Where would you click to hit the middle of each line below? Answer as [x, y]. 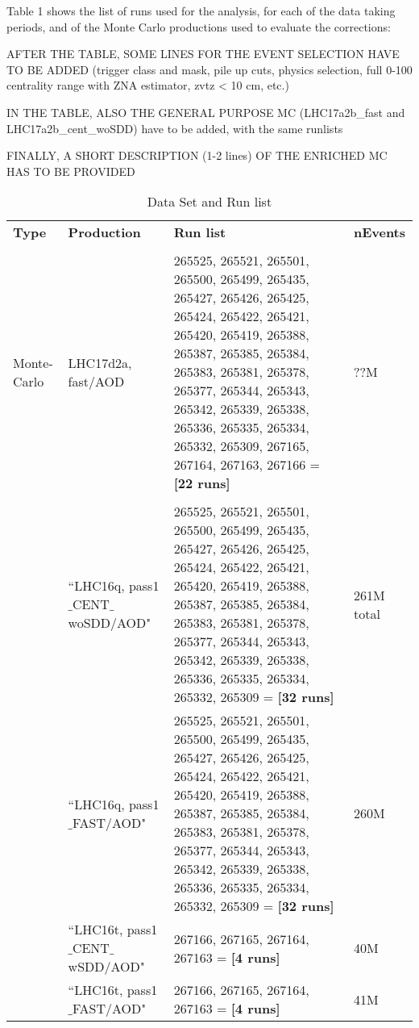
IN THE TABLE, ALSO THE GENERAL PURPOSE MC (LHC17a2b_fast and [206, 112]
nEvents [380, 232]
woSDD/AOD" [110, 623]
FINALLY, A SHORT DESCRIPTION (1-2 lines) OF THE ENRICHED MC [197, 155]
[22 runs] [202, 483]
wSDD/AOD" [106, 967]
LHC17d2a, [100, 362]
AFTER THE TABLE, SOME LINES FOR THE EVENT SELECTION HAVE [203, 54]
